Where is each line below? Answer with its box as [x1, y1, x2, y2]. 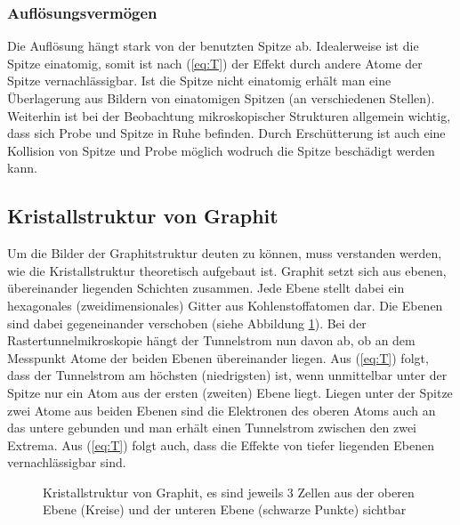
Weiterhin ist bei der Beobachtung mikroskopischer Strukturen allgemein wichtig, [7, 106, 451, 125]
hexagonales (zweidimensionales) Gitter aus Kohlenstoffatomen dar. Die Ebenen [7, 295, 443, 314]
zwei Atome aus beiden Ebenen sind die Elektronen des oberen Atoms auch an [7, 400, 436, 419]
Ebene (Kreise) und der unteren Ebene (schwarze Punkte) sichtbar [43, 500, 407, 519]
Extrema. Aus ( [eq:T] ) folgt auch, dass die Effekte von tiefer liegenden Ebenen [7, 435, 435, 454]
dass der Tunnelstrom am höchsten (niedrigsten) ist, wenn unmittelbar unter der [7, 366, 448, 384]
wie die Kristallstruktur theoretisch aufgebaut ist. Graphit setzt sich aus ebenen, [7, 261, 447, 279]
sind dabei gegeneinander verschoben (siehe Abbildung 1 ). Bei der [7, 313, 367, 332]
